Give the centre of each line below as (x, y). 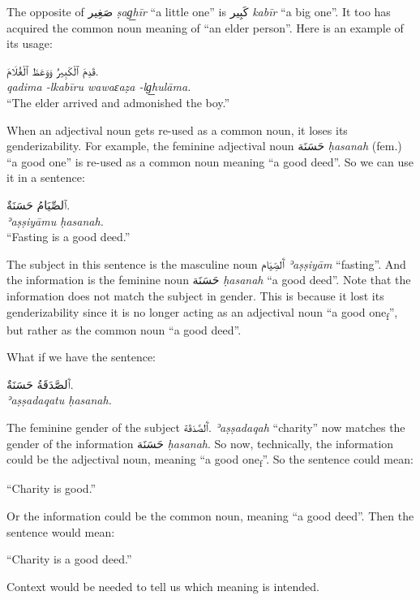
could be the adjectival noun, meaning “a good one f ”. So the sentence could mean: (210, 460)
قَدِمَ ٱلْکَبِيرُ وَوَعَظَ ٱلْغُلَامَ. (53, 70)
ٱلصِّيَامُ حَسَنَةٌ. (39, 204)
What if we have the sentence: (81, 357)
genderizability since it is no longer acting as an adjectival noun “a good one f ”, (202, 313)
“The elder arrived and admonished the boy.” (118, 102)
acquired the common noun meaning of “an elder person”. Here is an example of (205, 27)
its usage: (30, 43)
